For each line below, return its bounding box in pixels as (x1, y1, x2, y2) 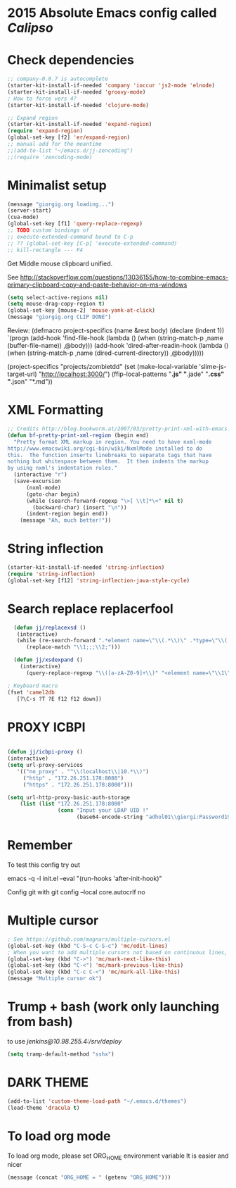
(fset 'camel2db (7, 689, 55, 696)
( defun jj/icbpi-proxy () (7, 749, 83, 756)
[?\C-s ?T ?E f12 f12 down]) (16, 695, 102, 702)
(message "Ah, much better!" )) (20, 517, 112, 524)
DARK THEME (7, 1075, 89, 1091)
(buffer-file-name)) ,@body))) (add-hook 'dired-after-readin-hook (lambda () (7, 342, 229, 350)
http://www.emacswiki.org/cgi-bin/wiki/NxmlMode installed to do (7, 445, 202, 452)
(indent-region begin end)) (25, 511, 109, 518)
